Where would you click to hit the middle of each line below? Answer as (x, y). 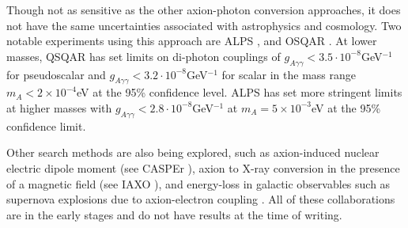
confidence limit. (46, 125)
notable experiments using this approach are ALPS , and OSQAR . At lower (192, 41)
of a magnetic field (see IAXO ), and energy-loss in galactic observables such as (198, 183)
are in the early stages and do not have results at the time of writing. (174, 214)
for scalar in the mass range (289, 74)
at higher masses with (59, 107)
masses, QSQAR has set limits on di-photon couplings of (144, 56)
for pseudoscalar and (56, 74)
